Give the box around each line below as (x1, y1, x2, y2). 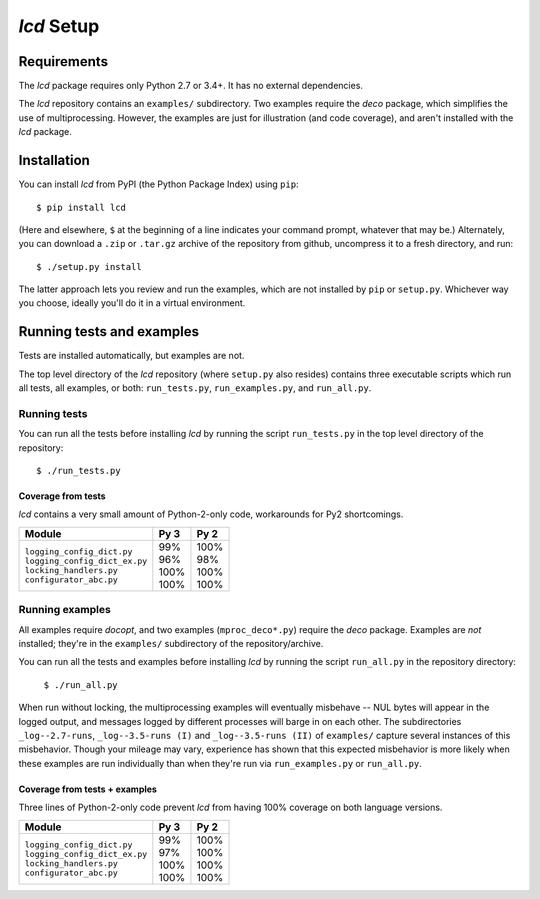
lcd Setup (18, 15, 100, 37)
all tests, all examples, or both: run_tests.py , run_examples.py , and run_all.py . (18, 382, 372, 394)
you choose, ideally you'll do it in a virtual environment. (18, 297, 246, 309)
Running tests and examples (18, 323, 200, 340)
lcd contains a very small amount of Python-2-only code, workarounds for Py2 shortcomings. (18, 508, 404, 520)
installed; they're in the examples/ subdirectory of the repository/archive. (18, 638, 324, 650)
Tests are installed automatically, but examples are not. (18, 350, 245, 362)
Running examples (18, 603, 112, 617)
